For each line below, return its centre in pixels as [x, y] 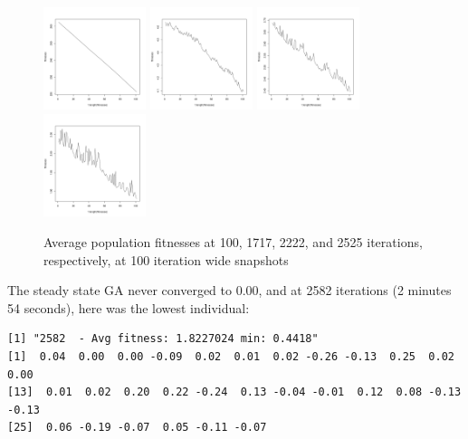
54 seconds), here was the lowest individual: [129, 307]
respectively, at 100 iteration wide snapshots [166, 259]
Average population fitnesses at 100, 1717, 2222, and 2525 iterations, [233, 241]
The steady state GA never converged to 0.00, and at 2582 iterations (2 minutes [229, 290]
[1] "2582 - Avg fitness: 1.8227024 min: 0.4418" [163, 339]
